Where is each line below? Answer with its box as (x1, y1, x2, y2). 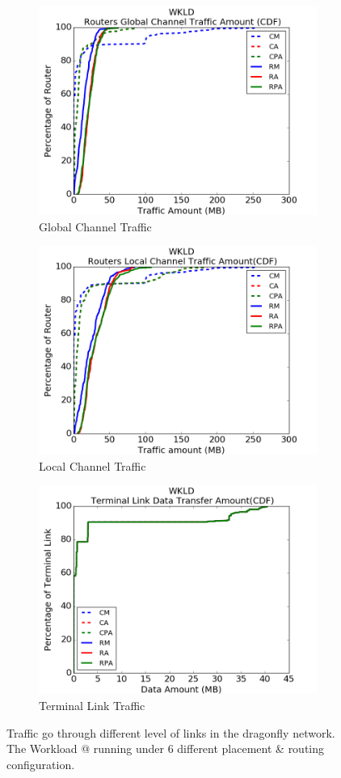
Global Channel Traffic (39, 218, 152, 235)
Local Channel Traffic (39, 457, 146, 474)
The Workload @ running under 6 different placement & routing (6, 740, 325, 757)
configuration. (6, 755, 75, 772)
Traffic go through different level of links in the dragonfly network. (6, 724, 335, 741)
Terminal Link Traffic (39, 696, 145, 713)
